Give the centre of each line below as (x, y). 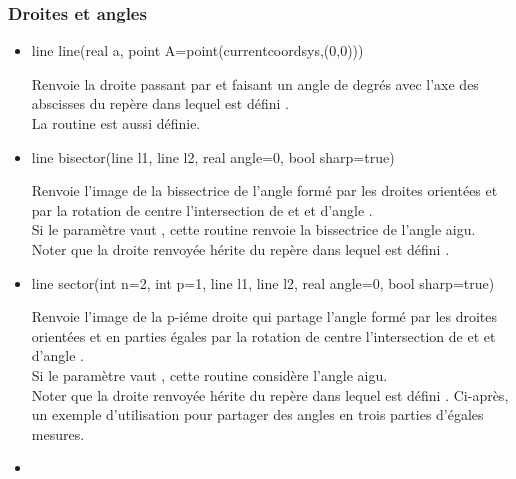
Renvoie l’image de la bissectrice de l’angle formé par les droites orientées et (264, 190)
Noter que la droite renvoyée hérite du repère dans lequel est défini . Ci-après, (270, 394)
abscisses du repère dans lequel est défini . (160, 103)
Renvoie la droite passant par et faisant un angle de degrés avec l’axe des (255, 83)
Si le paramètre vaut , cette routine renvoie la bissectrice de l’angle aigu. (253, 229)
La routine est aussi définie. (116, 123)
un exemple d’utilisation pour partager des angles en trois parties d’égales (257, 414)
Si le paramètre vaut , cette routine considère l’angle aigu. (209, 374)
